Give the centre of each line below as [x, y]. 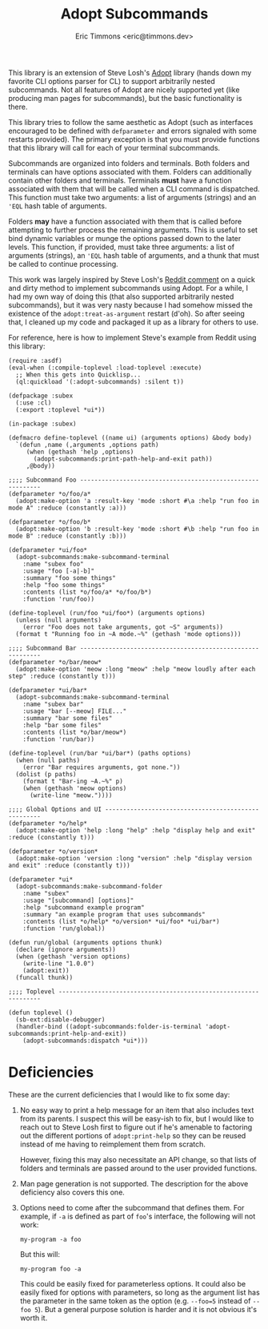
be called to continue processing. [63, 264]
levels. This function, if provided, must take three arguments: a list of [121, 247]
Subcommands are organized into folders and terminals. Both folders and [129, 163]
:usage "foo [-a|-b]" [58, 571]
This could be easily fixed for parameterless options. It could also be [133, 1283]
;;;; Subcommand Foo [43, 480]
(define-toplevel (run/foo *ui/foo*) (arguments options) [107, 613]
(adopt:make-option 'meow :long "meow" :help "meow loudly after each [136, 669]
